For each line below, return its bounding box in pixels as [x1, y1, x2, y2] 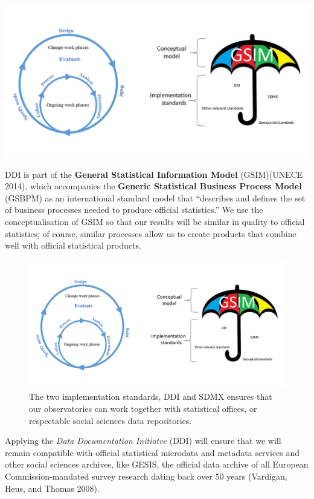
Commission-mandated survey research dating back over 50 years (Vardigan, [5, 469, 287, 482]
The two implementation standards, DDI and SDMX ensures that [29, 390, 272, 403]
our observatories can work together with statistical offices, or [29, 402, 257, 414]
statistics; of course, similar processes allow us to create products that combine [5, 227, 296, 240]
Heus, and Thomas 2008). [5, 481, 100, 494]
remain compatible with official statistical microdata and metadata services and [5, 446, 300, 458]
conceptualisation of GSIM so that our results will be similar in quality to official [5, 215, 305, 227]
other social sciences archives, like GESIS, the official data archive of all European [5, 458, 309, 471]
